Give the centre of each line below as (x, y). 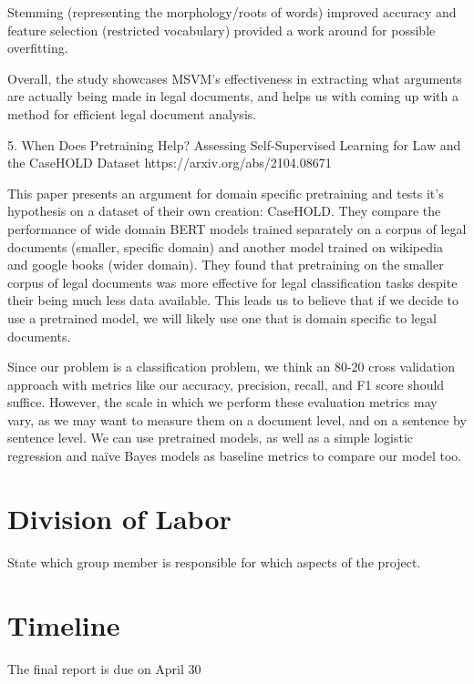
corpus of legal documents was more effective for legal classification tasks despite (232, 282)
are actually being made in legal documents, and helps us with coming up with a (233, 96)
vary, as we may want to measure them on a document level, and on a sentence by (237, 419)
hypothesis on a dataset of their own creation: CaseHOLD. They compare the (224, 211)
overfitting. (38, 48)
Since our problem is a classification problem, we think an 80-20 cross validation (231, 367)
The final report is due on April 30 (104, 668)
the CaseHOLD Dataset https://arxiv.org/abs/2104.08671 (170, 163)
